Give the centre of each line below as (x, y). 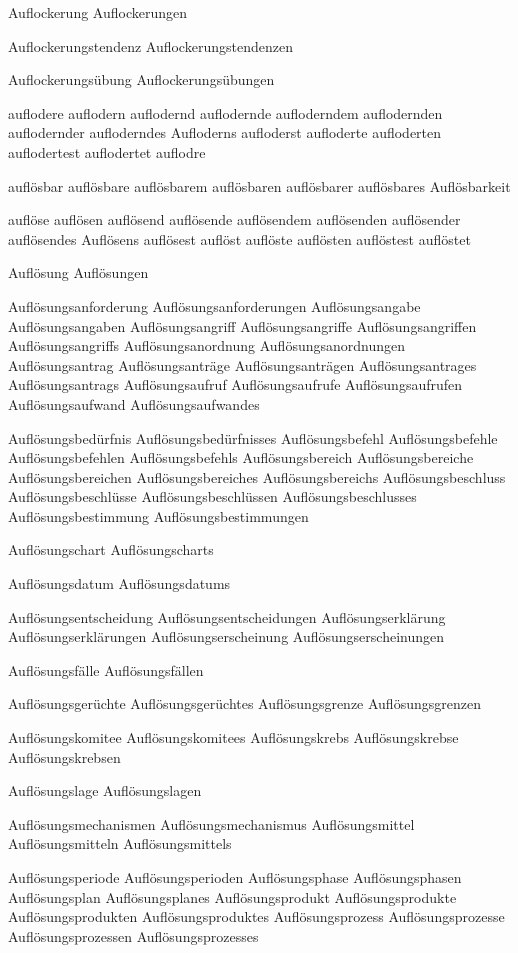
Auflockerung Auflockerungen (97, 12)
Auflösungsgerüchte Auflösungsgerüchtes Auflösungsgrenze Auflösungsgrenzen (244, 703)
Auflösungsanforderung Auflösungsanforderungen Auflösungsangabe (214, 305)
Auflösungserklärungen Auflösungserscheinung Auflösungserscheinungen (226, 636)
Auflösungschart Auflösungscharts (111, 549)
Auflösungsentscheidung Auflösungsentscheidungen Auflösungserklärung (227, 616)
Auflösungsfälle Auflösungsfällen (106, 669)
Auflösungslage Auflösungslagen (105, 790)
